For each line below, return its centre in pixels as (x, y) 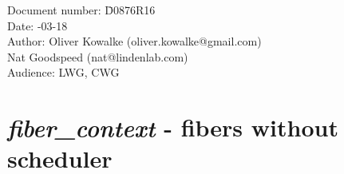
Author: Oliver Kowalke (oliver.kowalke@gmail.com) (134, 41)
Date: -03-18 (38, 25)
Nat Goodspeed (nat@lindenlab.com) (98, 56)
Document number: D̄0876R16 (81, 10)
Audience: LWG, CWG (63, 72)
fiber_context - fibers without (173, 128)
